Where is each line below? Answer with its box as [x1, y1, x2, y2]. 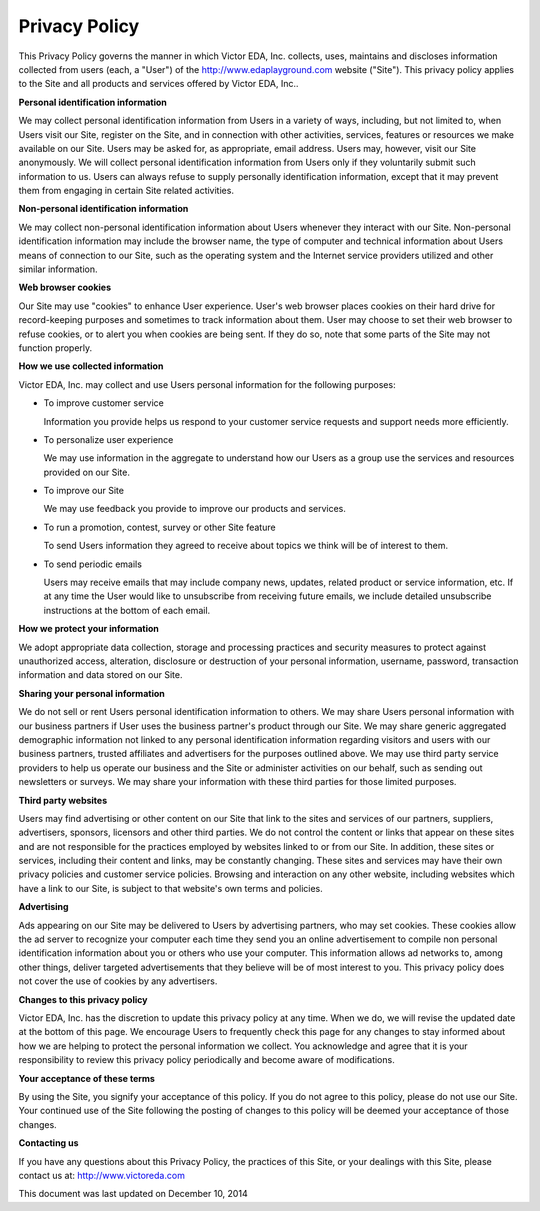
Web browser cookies [18, 281, 112, 294]
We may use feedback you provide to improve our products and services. [43, 503, 347, 515]
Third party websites [18, 794, 108, 806]
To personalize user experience [43, 433, 174, 445]
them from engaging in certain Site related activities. [18, 185, 235, 197]
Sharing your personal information [18, 687, 165, 699]
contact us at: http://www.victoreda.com [18, 1169, 185, 1181]
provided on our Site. [43, 466, 130, 478]
